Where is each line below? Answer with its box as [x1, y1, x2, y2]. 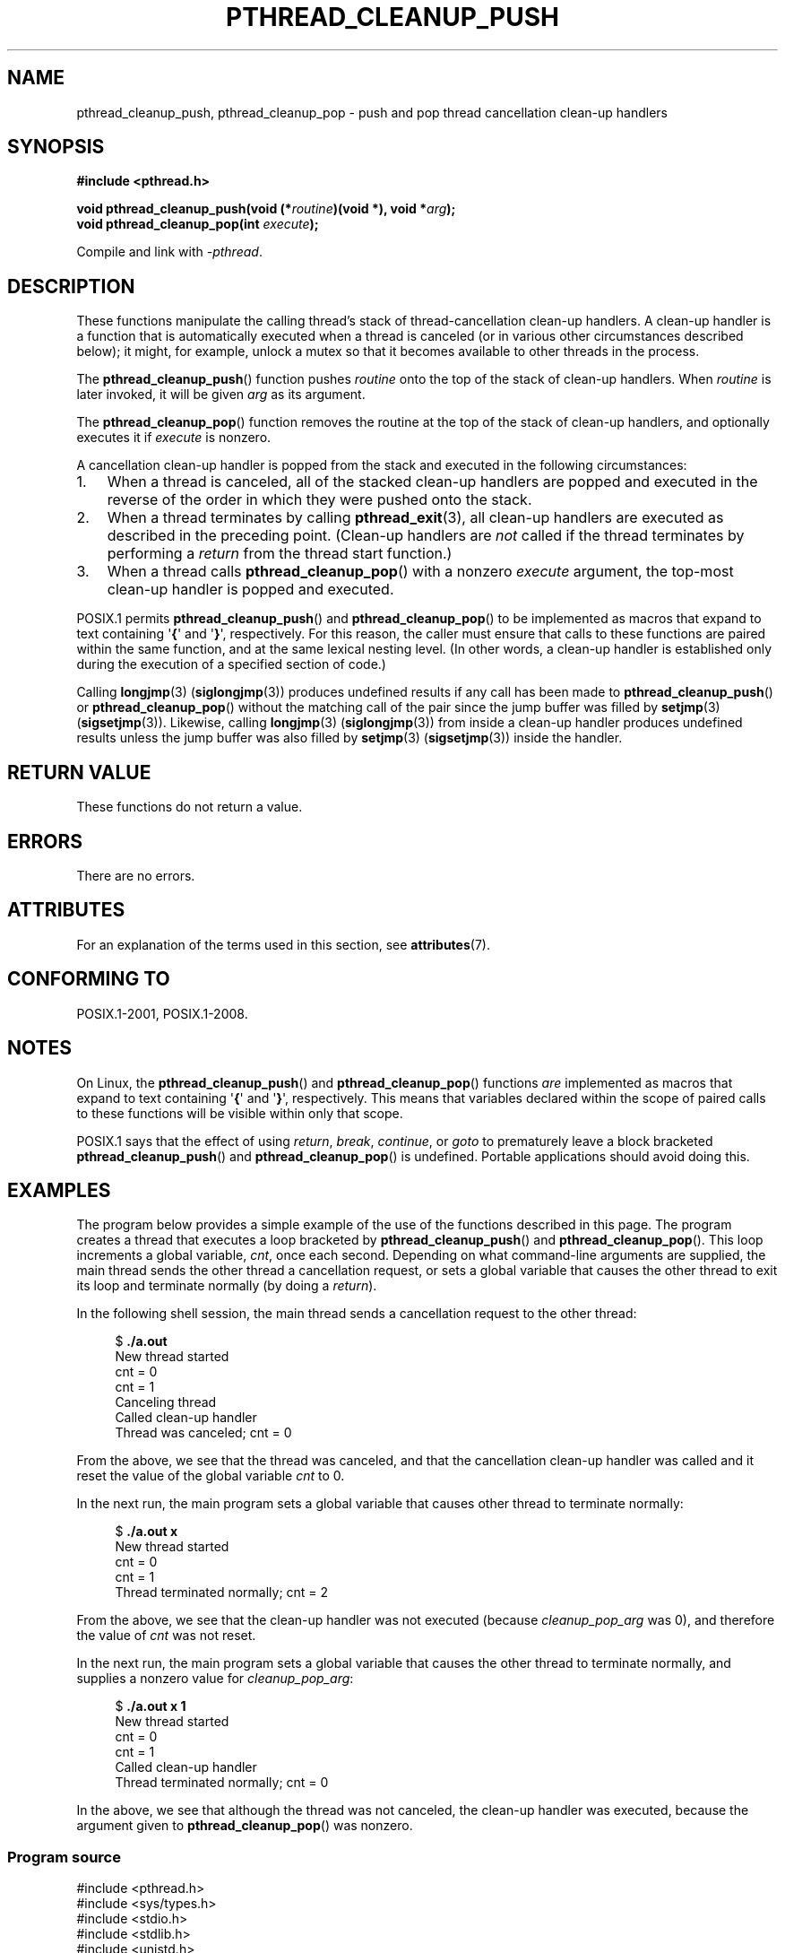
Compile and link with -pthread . [76, 244, 263, 260]
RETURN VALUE [7, 760, 151, 784]
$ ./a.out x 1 [115, 1698, 186, 1714]
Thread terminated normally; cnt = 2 [115, 1584, 329, 1601]
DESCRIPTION [7, 274, 135, 298]
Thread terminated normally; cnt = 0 [115, 1775, 329, 1791]
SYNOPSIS [7, 135, 105, 159]
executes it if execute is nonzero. [76, 430, 272, 446]
